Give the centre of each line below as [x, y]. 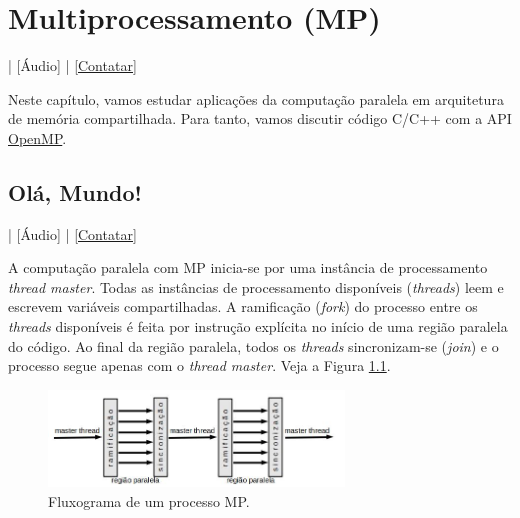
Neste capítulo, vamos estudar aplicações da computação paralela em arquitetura [256, 98]
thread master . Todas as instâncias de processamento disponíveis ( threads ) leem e [256, 286]
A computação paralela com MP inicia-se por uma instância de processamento [248, 267]
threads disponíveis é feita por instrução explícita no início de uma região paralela [258, 326]
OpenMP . [37, 137]
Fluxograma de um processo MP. [149, 500]
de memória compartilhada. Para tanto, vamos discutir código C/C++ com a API [260, 118]
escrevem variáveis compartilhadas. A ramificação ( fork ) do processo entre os [243, 306]
